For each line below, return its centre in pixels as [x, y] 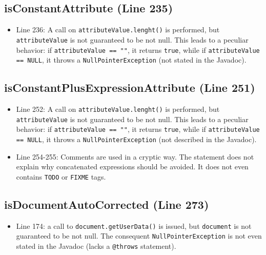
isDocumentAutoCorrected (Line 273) [107, 204]
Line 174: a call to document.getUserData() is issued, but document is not [134, 225]
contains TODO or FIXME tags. [61, 176]
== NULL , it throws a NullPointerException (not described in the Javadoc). [136, 139]
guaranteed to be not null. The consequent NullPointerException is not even [139, 236]
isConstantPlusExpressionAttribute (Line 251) [130, 87]
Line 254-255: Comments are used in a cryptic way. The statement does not [135, 156]
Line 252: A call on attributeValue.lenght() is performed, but [118, 109]
